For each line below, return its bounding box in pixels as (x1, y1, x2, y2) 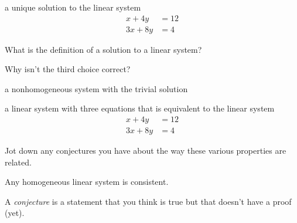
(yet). (5, 207, 25, 219)
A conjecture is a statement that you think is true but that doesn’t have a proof (5, 195, 292, 207)
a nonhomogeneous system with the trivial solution (5, 82, 188, 94)
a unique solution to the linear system (5, 1, 141, 13)
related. (5, 156, 32, 168)
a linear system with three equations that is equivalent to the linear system (5, 102, 275, 114)
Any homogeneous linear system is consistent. (5, 175, 169, 188)
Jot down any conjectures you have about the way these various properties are (5, 144, 286, 157)
